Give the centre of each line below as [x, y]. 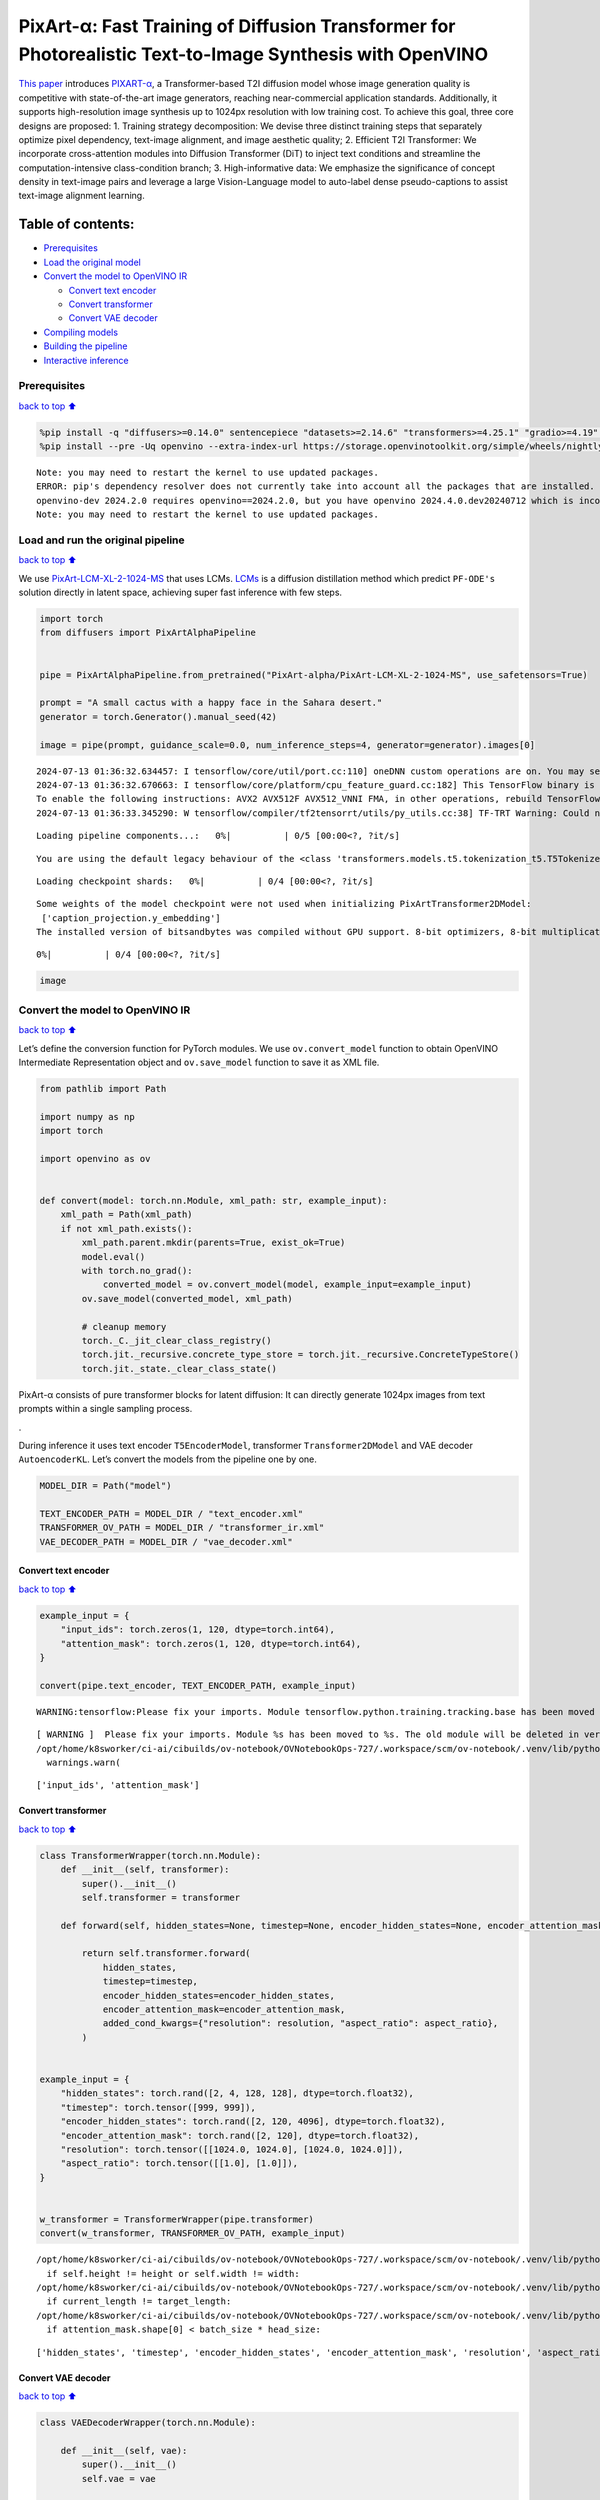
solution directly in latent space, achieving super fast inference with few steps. [180, 592]
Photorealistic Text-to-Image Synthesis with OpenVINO [253, 54]
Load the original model [92, 262]
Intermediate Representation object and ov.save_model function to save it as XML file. [199, 1062]
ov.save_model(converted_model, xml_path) [187, 1298]
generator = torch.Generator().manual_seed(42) [158, 716]
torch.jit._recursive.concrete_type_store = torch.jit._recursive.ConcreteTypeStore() [300, 1354]
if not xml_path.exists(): [127, 1228]
